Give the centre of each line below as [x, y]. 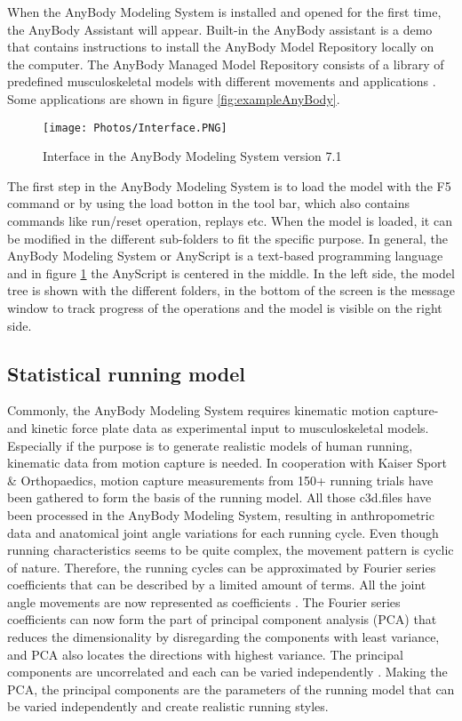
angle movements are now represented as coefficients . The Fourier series [204, 601]
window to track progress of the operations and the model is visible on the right [225, 307]
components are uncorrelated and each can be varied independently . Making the [227, 672]
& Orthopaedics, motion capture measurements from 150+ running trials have [220, 480]
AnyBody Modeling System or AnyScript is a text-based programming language [225, 256]
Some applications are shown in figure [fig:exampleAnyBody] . [174, 98]
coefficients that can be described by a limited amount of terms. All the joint [217, 585]
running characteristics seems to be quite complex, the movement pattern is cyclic [231, 550]
